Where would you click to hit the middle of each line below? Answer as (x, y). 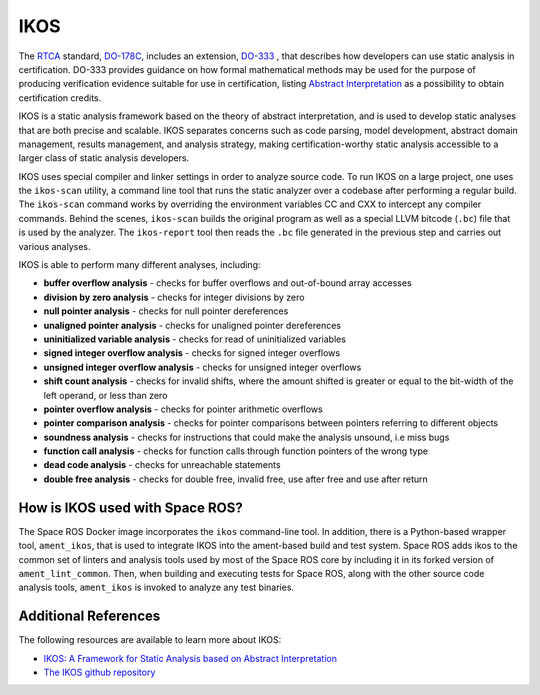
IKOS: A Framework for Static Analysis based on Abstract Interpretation (190, 658)
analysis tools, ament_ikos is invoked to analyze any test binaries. (156, 587)
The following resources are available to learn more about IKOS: (150, 640)
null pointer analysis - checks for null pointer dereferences (166, 311)
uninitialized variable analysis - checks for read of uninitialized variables (195, 339)
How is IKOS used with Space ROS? (131, 507)
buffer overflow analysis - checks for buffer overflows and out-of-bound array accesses (227, 283)
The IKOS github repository (99, 672)
